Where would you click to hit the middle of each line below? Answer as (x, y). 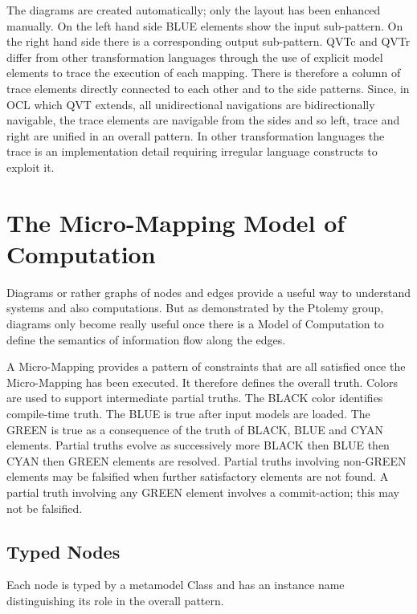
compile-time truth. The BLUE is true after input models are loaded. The (188, 413)
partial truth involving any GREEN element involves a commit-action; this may (203, 492)
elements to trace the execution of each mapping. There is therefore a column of (204, 73)
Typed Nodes (63, 551)
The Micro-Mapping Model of (176, 222)
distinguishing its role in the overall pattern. (115, 600)
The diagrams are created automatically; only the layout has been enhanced (194, 10)
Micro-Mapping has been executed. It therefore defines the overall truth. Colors (202, 382)
